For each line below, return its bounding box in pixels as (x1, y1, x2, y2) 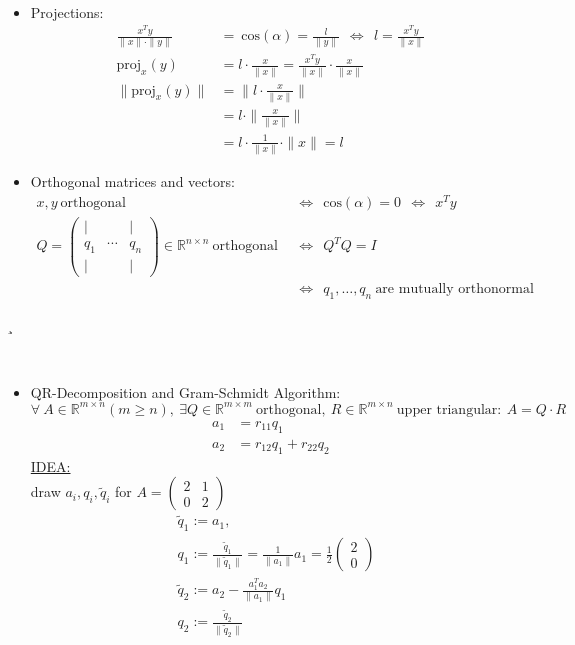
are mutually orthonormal (375, 281, 534, 296)
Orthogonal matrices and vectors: (30, 171, 235, 192)
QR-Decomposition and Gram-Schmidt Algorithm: (30, 381, 341, 402)
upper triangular (396, 402, 498, 417)
